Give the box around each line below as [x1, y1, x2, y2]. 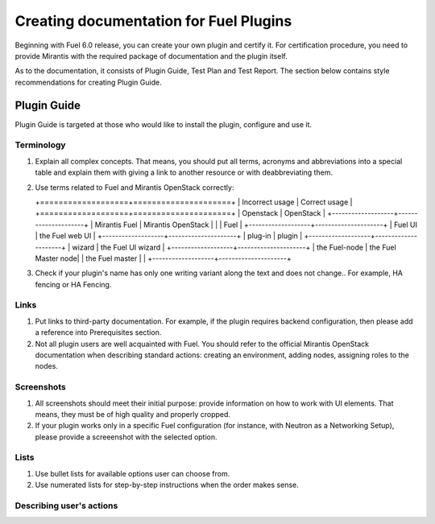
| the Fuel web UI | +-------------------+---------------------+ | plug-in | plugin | [35, 231, 303, 241]
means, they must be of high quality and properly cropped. [35, 409, 231, 419]
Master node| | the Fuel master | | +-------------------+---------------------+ [35, 254, 292, 263]
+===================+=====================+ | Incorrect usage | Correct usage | [35, 197, 353, 207]
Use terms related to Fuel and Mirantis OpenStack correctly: [35, 182, 234, 192]
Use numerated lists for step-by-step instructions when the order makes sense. [35, 480, 299, 490]
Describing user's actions [14, 500, 118, 511]
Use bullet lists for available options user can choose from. [35, 468, 230, 478]
